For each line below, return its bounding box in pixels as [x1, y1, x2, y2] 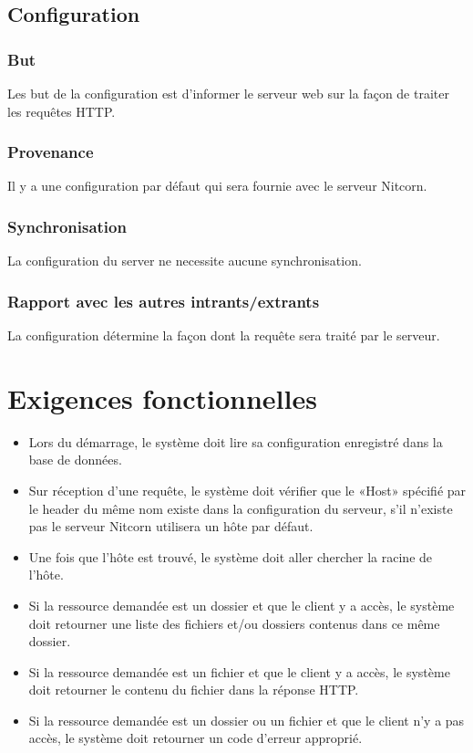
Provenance [7, 141, 94, 163]
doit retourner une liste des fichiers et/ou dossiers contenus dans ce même [28, 613, 440, 633]
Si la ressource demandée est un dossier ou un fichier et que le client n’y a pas [28, 710, 465, 729]
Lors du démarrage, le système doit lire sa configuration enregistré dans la [28, 432, 443, 451]
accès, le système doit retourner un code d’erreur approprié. [28, 728, 363, 748]
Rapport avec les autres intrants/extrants [7, 289, 320, 312]
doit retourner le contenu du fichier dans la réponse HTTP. [28, 680, 359, 699]
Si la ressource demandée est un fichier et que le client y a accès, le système [28, 662, 450, 681]
